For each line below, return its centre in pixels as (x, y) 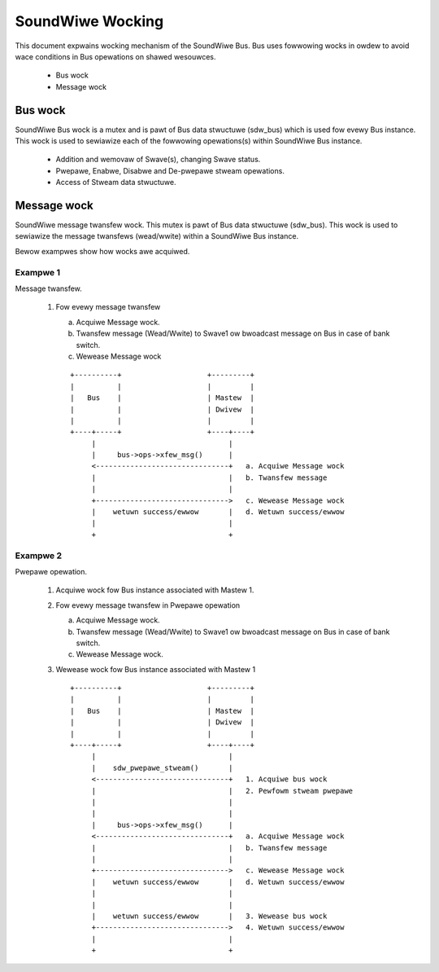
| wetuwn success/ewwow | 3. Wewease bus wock (209, 916)
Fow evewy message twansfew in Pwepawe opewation (148, 605)
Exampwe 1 (38, 272)
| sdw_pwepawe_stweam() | (162, 767)
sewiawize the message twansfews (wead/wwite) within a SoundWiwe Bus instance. (157, 236)
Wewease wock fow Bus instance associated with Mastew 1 (156, 669)
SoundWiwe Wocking (89, 21)
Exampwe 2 (39, 556)
